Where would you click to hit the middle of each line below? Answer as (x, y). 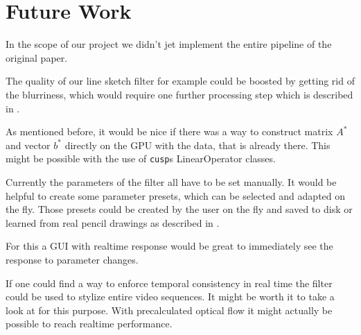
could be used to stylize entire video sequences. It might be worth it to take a (170, 297)
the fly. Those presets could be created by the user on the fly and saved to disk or (179, 209)
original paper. (37, 57)
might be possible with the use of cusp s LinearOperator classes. (141, 158)
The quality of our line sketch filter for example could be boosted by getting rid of (180, 81)
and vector (28, 145)
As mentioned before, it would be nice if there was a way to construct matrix (169, 131)
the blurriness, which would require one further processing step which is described (179, 94)
